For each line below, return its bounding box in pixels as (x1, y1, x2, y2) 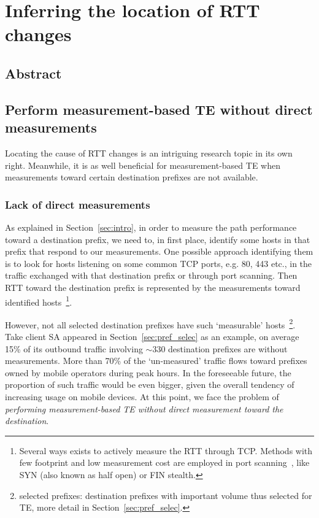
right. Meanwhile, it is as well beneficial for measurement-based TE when (5, 158, 280, 171)
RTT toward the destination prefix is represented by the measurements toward (5, 280, 301, 293)
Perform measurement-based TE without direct (5, 99, 313, 118)
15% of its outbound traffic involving (5, 342, 143, 355)
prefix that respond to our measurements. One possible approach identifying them (5, 245, 313, 258)
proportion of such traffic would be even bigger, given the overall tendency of (5, 378, 294, 391)
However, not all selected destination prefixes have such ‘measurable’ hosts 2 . (5, 316, 296, 331)
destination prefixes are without (168, 342, 288, 355)
